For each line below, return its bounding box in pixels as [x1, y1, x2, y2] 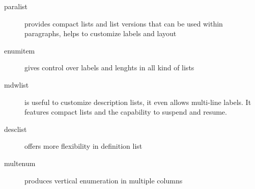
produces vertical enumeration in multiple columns [24, 175, 183, 185]
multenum [4, 157, 36, 168]
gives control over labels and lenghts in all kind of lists [24, 62, 194, 73]
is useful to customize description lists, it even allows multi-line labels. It [24, 96, 251, 107]
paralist [4, 1, 28, 11]
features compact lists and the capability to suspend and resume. [24, 106, 227, 117]
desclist [4, 123, 27, 134]
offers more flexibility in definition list [24, 141, 143, 151]
